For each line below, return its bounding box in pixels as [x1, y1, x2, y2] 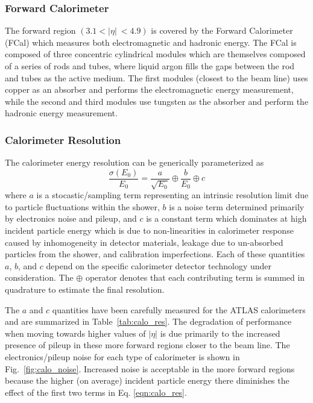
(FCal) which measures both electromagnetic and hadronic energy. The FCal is [5, 36, 297, 48]
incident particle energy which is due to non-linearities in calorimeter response [5, 224, 294, 237]
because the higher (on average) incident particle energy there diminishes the [5, 374, 289, 387]
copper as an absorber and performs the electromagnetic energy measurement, [5, 83, 294, 96]
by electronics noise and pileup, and [5, 212, 137, 225]
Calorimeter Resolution [5, 132, 121, 147]
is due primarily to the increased [160, 326, 280, 339]
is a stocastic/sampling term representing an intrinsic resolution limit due [36, 189, 309, 201]
